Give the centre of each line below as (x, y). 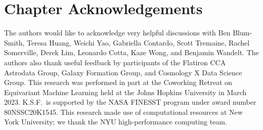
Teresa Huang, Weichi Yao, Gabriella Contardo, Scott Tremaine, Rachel (138, 42)
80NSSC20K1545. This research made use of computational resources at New (123, 112)
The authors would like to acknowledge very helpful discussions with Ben (117, 33)
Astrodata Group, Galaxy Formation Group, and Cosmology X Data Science (123, 72)
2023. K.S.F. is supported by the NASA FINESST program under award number (130, 102)
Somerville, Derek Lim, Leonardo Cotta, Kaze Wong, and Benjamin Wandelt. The (131, 52)
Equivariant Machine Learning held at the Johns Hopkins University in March (125, 92)
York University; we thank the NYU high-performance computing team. (116, 122)
